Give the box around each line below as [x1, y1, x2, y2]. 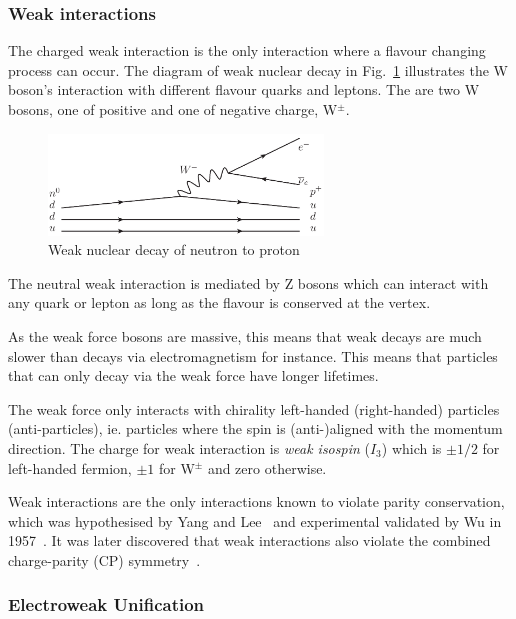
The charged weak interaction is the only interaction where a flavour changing [8, 40, 486, 61]
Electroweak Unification [8, 592, 205, 617]
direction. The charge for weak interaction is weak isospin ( [8, 437, 370, 458]
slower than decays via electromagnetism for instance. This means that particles [8, 345, 498, 366]
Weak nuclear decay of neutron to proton [48, 239, 300, 260]
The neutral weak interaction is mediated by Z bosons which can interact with [8, 272, 489, 293]
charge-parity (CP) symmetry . [8, 549, 201, 570]
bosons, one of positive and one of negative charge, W [8, 99, 338, 119]
